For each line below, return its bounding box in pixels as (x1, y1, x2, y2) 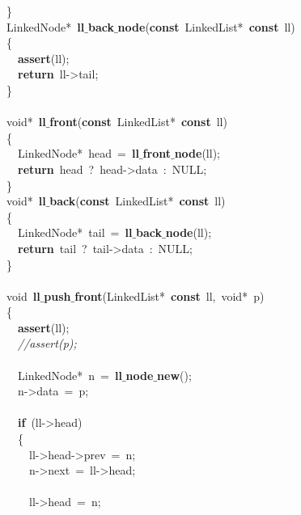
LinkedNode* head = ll (17, 145, 139, 162)
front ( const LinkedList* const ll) (49, 113, 227, 130)
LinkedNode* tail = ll (17, 224, 133, 241)
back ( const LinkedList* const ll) (49, 192, 226, 209)
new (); (157, 366, 192, 383)
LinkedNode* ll (6, 18, 85, 35)
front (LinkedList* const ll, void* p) (74, 287, 265, 304)
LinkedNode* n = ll (17, 366, 122, 383)
